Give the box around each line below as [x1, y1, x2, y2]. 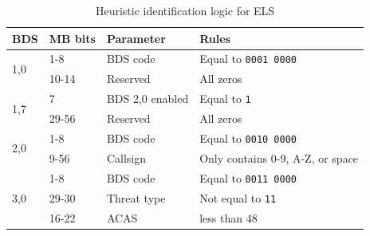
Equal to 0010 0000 [199, 129, 297, 146]
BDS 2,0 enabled [106, 90, 189, 107]
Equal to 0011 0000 [199, 169, 297, 186]
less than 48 [199, 209, 258, 226]
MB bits [49, 29, 96, 46]
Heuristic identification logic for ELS [95, 2, 275, 18]
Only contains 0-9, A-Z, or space [199, 149, 359, 166]
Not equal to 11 [199, 189, 277, 206]
